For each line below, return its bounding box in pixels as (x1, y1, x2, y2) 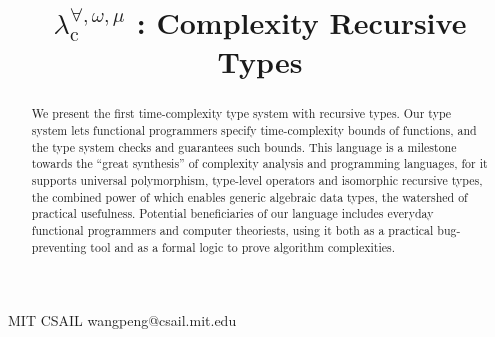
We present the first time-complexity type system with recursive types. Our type (31, 105, 452, 122)
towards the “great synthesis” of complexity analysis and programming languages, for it (31, 155, 488, 172)
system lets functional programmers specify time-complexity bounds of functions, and (31, 122, 477, 139)
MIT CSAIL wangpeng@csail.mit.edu (8, 310, 237, 331)
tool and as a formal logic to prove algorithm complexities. (90, 238, 396, 255)
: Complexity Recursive (136, 2, 467, 43)
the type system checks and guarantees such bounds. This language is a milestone (31, 138, 457, 155)
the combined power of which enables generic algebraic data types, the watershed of (31, 188, 468, 205)
